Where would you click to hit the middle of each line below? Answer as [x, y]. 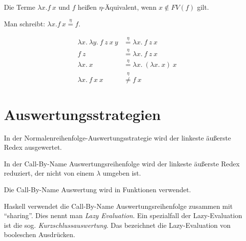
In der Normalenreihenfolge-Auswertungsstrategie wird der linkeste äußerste [118, 137]
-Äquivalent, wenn [129, 7]
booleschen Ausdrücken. [40, 234]
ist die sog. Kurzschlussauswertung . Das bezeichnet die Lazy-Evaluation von [117, 225]
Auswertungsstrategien [82, 114]
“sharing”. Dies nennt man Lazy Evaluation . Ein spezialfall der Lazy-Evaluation [123, 215]
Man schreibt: [25, 23]
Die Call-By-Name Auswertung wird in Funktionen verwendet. [98, 189]
